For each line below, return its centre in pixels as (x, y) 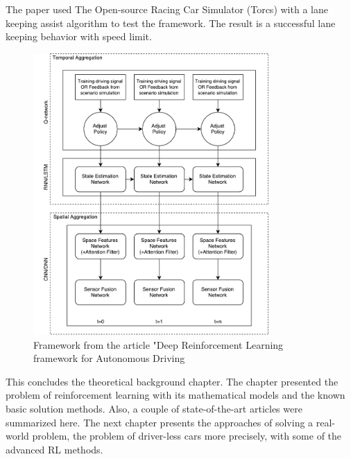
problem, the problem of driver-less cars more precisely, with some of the (187, 436)
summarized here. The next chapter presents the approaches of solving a (160, 422)
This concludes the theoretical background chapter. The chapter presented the (172, 381)
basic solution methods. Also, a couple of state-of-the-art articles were (154, 408)
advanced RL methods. (54, 449)
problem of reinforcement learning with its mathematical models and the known (175, 395)
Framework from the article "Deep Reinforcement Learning (159, 344)
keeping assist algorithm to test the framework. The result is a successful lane (171, 23)
